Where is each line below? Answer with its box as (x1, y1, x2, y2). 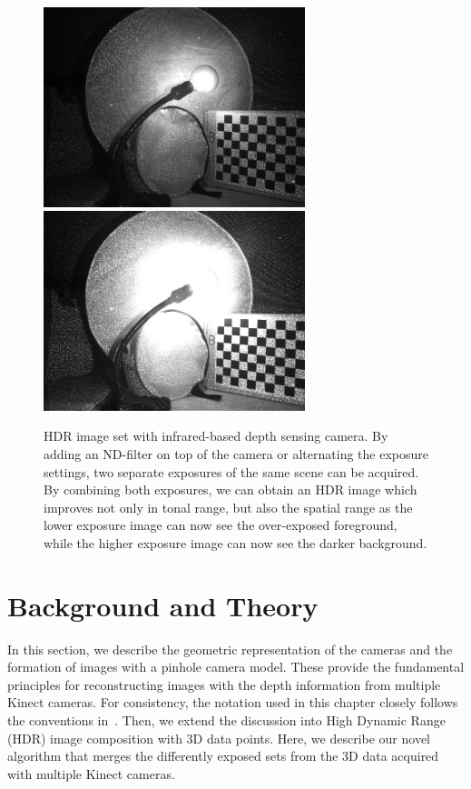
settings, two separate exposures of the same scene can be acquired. (44, 462, 419, 481)
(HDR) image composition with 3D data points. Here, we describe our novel (7, 728, 431, 747)
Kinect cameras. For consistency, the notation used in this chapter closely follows (7, 693, 458, 712)
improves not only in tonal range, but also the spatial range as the (44, 497, 413, 516)
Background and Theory (7, 586, 319, 624)
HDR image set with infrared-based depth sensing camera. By (44, 426, 388, 445)
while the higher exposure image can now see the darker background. (44, 533, 427, 552)
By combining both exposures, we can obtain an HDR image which (44, 480, 417, 499)
